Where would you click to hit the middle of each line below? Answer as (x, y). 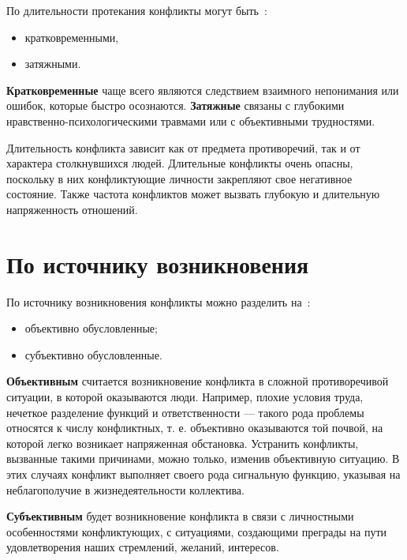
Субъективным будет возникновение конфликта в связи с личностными (180, 516)
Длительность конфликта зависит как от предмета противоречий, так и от (183, 147)
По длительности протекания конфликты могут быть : (137, 10)
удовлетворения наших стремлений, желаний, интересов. (143, 547)
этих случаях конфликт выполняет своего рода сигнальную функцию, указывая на (203, 474)
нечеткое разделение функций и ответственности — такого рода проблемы (185, 412)
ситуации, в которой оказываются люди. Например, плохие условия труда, (185, 397)
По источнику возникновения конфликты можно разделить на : (159, 301)
